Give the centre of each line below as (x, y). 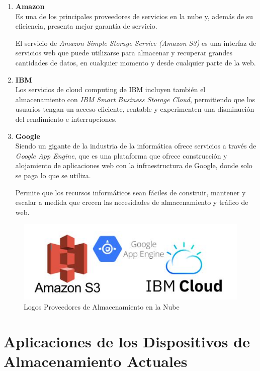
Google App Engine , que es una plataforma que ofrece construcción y (121, 155)
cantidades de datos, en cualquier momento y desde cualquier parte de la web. (136, 62)
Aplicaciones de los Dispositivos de (127, 341)
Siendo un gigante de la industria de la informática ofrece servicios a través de (136, 146)
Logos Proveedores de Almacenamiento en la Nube (102, 306)
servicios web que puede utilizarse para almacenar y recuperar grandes (124, 53)
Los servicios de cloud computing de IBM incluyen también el (110, 89)
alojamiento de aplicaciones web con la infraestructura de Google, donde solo (134, 165)
